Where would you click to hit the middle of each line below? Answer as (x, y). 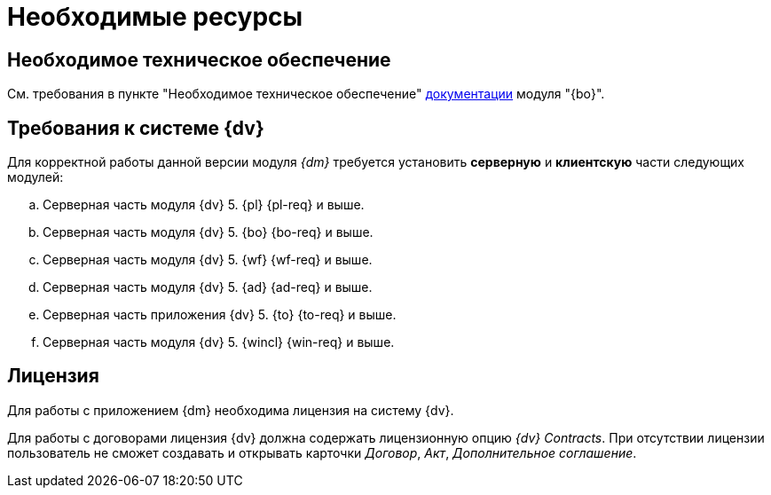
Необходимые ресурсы (155, 17)
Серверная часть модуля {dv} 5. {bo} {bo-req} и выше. (208, 232)
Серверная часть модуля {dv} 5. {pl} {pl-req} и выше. (204, 205)
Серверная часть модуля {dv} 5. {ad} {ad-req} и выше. (208, 287)
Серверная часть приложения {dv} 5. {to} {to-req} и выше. (220, 315)
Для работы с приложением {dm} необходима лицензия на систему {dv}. (231, 410)
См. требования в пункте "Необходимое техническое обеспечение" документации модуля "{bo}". (306, 94)
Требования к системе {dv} (136, 128)
